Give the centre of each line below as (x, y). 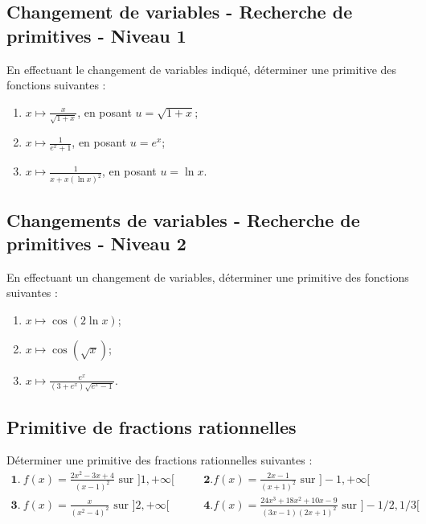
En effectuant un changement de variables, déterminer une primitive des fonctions (208, 276)
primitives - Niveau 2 (96, 243)
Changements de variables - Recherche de (183, 219)
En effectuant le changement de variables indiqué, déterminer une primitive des (202, 69)
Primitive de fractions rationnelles (152, 426)
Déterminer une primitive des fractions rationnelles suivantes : (160, 460)
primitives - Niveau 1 (96, 35)
